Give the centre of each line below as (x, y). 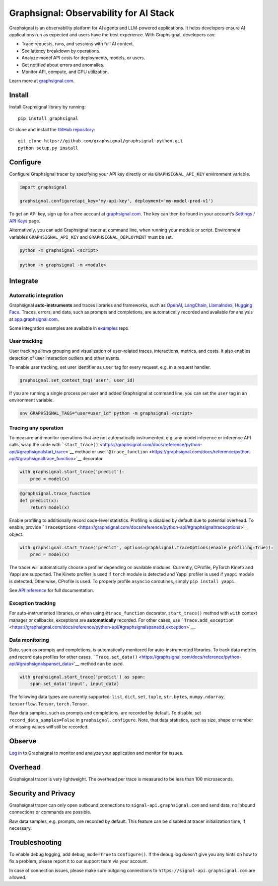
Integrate (24, 281)
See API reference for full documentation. (52, 591)
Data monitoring (29, 640)
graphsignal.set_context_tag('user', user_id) (77, 380)
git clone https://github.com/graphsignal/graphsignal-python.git (101, 141)
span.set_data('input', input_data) (74, 684)
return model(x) (50, 507)
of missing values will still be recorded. (49, 727)
